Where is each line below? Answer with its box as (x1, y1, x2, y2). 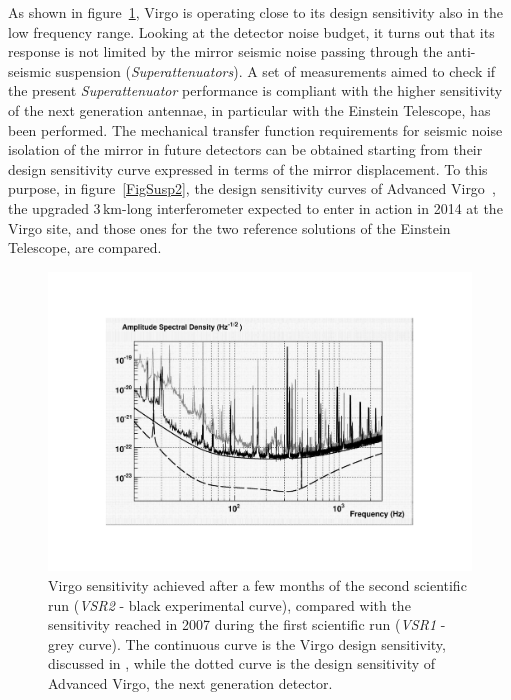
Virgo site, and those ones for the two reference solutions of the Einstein (8, 217, 451, 238)
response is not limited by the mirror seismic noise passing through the (8, 41, 443, 62)
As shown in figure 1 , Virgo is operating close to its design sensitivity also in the (8, 2, 504, 22)
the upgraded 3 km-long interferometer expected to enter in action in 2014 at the (8, 197, 503, 218)
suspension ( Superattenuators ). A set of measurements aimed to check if (55, 60, 496, 81)
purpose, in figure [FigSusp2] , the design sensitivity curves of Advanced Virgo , (8, 178, 496, 199)
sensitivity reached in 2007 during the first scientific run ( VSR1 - (48, 614, 446, 635)
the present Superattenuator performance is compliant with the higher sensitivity (8, 80, 503, 101)
